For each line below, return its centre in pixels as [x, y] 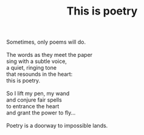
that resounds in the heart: [39, 74]
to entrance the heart [33, 107]
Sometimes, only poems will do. [46, 42]
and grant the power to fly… [41, 113]
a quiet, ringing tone [31, 68]
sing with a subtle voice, [36, 61]
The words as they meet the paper [50, 55]
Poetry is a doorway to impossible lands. [57, 126]
